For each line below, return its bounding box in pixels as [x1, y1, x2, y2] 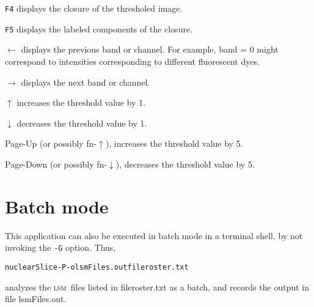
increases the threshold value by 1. [16, 96, 146, 109]
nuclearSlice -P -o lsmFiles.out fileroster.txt [5, 262, 189, 272]
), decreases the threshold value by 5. [115, 157, 255, 170]
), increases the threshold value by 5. [105, 137, 243, 150]
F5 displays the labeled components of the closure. [5, 22, 193, 35]
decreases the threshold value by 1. [16, 116, 147, 129]
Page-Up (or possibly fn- [5, 137, 97, 150]
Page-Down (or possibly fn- [5, 157, 108, 170]
